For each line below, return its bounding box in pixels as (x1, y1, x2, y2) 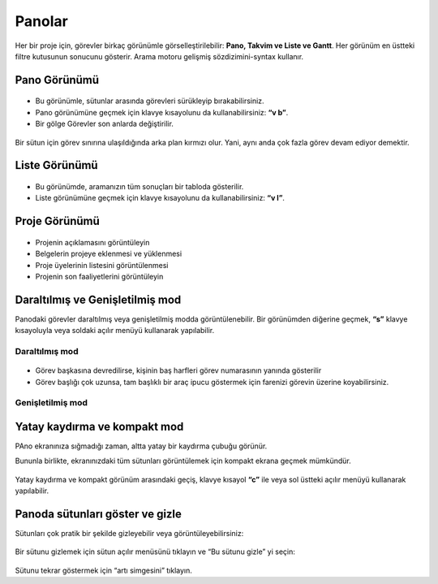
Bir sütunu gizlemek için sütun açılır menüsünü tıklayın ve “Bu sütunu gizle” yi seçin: (15, 547, 296, 556)
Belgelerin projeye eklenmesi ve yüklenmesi (35, 249, 182, 259)
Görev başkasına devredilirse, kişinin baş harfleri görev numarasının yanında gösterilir (35, 366, 322, 375)
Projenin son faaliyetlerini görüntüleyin (35, 271, 164, 281)
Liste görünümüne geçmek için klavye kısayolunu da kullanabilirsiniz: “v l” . (35, 193, 286, 203)
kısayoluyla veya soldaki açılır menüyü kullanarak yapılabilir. (15, 326, 215, 335)
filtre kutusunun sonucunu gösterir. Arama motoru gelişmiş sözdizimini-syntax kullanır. (15, 51, 304, 61)
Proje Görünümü (15, 214, 101, 228)
